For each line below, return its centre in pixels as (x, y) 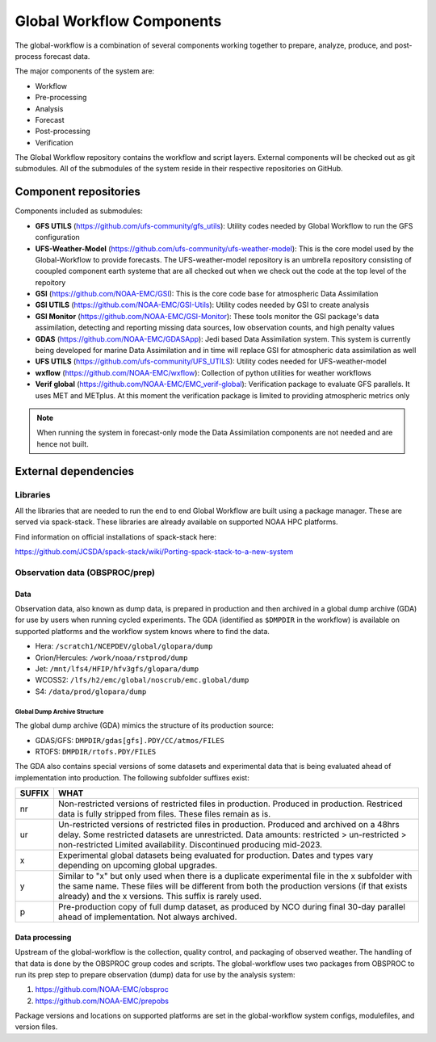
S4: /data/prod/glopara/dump (91, 691)
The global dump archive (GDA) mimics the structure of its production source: (144, 725)
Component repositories (78, 192)
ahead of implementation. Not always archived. (147, 917)
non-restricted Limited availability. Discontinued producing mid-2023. (190, 845)
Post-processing (63, 131)
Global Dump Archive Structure (59, 712)
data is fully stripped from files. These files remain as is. (164, 814)
